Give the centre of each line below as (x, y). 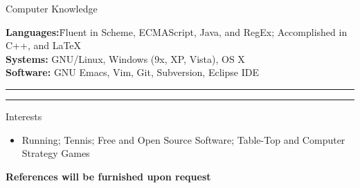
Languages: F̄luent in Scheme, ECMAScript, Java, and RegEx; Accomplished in (177, 31)
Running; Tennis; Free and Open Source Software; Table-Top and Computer (183, 139)
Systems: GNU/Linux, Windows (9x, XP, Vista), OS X (125, 58)
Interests (24, 116)
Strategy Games (56, 153)
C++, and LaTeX (44, 45)
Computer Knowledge (52, 8)
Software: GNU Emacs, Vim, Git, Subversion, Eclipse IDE (132, 72)
